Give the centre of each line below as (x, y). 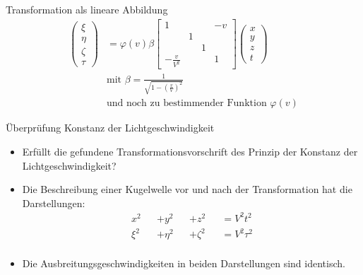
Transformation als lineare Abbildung (87, 9)
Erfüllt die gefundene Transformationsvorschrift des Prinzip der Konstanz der (190, 152)
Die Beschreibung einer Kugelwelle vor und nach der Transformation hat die (187, 189)
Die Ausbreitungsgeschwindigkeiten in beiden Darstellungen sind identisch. (184, 263)
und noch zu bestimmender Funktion (187, 104)
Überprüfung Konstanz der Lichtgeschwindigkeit (110, 128)
